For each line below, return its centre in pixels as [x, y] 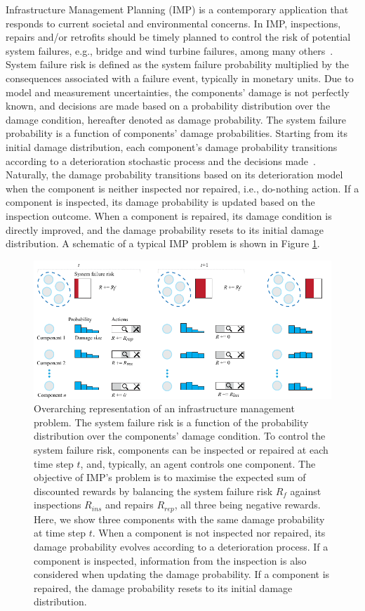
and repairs [130, 505]
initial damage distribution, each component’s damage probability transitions [172, 146]
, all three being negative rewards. [247, 505]
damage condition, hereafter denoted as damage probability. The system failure [176, 119]
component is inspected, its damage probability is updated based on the [160, 202]
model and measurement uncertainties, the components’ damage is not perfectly [178, 92]
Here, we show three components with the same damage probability [179, 519]
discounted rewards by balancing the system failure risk [153, 491]
